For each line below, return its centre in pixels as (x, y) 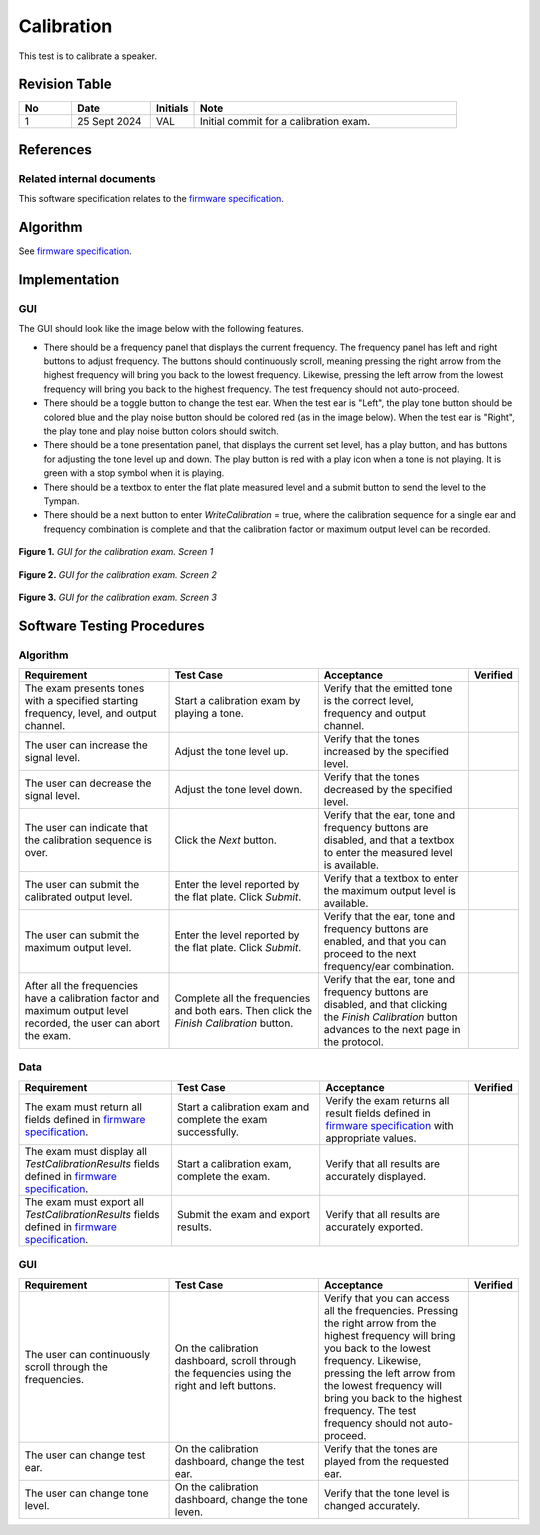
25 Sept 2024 (109, 122)
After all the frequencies (81, 986)
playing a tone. (209, 713)
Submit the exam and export (243, 1214)
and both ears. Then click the (243, 1011)
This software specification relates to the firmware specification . (151, 199)
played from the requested (386, 1461)
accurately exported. (374, 1227)
